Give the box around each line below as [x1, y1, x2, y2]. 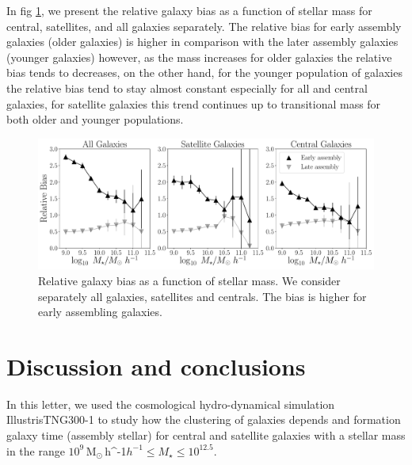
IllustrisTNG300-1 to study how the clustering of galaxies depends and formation [6, 411, 401, 428]
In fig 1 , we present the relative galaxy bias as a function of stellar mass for [6, 2, 372, 18]
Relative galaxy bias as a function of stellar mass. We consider [38, 272, 341, 288]
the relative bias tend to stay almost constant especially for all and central [6, 79, 368, 96]
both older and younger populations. [6, 111, 184, 128]
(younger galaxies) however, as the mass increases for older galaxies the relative [6, 48, 392, 65]
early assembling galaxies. [38, 303, 162, 320]
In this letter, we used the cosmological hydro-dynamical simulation [6, 395, 335, 412]
